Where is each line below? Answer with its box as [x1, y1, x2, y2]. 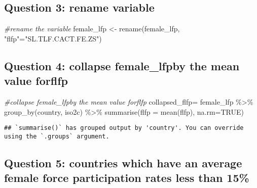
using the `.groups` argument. [4, 132, 109, 140]
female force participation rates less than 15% [4, 170, 249, 185]
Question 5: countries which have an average [4, 155, 242, 170]
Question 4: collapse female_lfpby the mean [4, 58, 240, 73]
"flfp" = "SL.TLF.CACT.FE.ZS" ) [4, 33, 102, 43]
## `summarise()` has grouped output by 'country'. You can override [4, 124, 244, 132]
